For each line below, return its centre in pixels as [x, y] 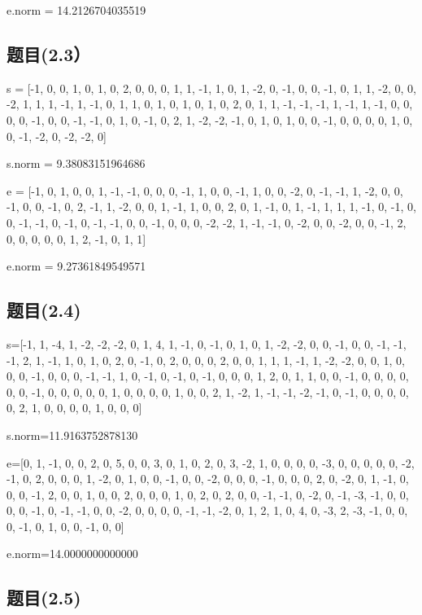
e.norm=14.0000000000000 [72, 553]
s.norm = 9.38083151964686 [76, 163]
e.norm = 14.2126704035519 [76, 10]
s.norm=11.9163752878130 [72, 435]
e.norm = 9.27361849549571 [76, 266]
